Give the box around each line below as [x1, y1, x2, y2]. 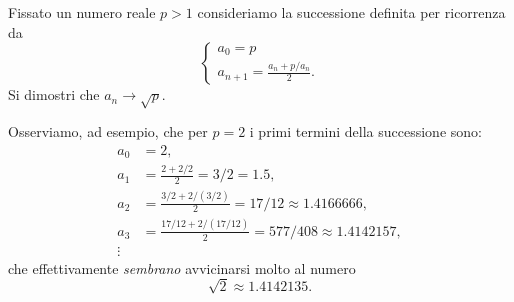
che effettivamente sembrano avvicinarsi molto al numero [8, 257, 356, 278]
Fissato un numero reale [8, 2, 156, 22]
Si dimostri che [8, 84, 100, 105]
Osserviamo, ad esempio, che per [8, 120, 208, 141]
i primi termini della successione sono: [249, 120, 482, 141]
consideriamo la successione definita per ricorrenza [197, 2, 506, 22]
